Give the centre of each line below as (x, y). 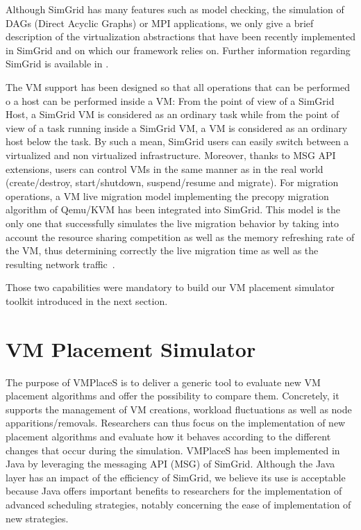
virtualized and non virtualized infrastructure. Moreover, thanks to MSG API (171, 155)
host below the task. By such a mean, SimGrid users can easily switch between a (177, 141)
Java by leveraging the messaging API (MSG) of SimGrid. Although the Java (170, 464)
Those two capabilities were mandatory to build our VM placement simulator (170, 287)
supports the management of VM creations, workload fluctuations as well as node (179, 409)
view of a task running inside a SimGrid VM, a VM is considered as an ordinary (177, 127)
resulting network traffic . (60, 264)
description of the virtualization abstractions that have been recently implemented (181, 36)
